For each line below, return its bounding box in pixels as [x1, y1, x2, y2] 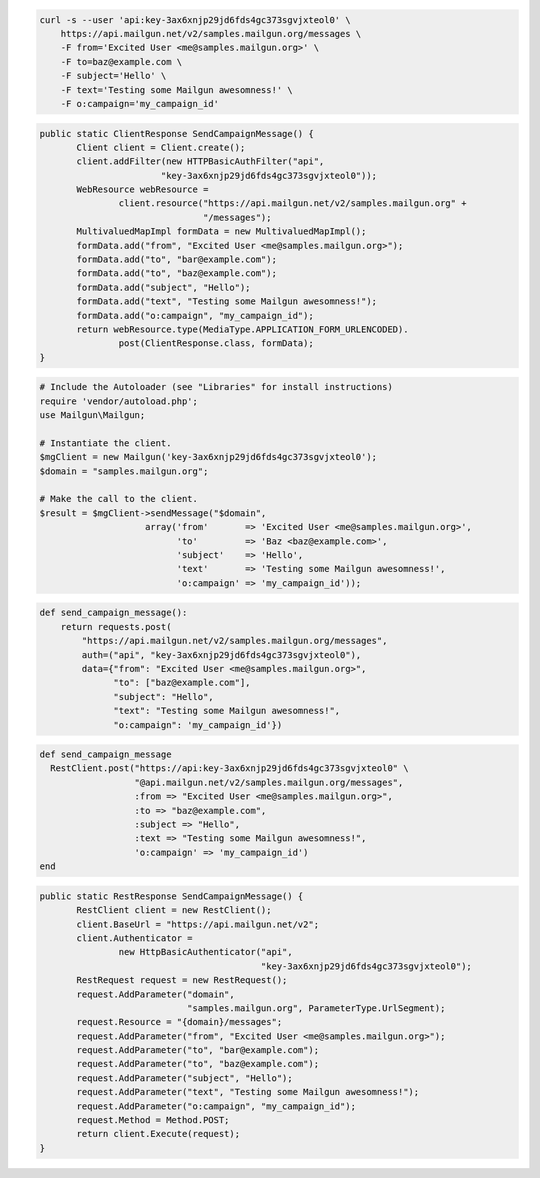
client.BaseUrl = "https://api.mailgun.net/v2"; [76, 918, 320, 930]
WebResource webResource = [76, 184, 209, 195]
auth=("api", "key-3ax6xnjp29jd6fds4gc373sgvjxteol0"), [81, 649, 362, 660]
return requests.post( [60, 621, 172, 632]
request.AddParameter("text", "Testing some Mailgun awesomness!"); [76, 1086, 420, 1098]
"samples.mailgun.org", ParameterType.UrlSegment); [186, 1002, 446, 1014]
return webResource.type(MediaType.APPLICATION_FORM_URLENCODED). [76, 323, 409, 335]
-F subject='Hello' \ [60, 70, 167, 82]
